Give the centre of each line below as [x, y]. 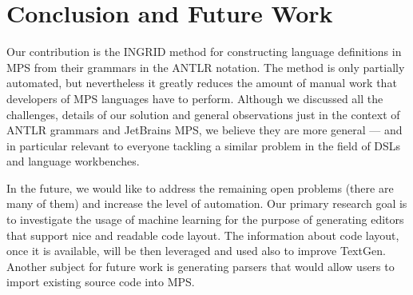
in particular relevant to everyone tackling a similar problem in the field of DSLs [204, 145]
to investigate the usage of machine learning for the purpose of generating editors [205, 219]
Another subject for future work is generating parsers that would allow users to [201, 266]
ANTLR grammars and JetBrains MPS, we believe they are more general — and [205, 130]
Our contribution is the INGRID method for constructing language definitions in [204, 52]
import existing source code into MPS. [101, 282]
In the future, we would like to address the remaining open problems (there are [200, 187]
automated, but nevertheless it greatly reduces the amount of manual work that [202, 83]
